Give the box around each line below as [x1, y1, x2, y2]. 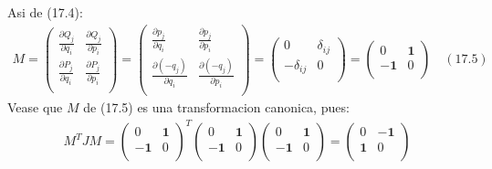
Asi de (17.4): [7, 3, 83, 21]
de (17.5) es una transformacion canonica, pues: [83, 97, 350, 116]
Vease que [7, 97, 63, 116]
